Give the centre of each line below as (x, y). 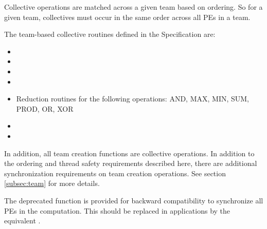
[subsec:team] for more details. (52, 183)
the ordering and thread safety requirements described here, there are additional (131, 163)
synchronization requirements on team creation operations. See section (115, 173)
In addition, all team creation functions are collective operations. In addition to (129, 153)
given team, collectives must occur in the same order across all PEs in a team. (127, 17)
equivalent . (22, 221)
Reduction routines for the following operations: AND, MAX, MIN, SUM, (133, 99)
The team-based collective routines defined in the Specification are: (110, 34)
